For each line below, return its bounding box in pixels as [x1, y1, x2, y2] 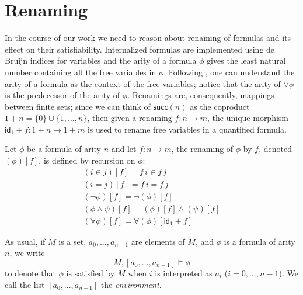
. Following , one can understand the [163, 65, 295, 78]
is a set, [58, 235, 86, 247]
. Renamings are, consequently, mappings [127, 89, 274, 101]
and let [111, 143, 137, 155]
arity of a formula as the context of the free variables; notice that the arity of [5, 77, 281, 89]
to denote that [5, 267, 56, 279]
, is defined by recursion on [39, 154, 135, 166]
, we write [9, 247, 45, 259]
